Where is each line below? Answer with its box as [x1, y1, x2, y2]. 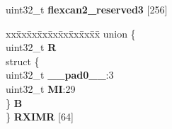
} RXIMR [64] [6, 109, 74, 124]
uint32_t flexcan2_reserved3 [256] [6, 2, 168, 16]
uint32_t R [6, 40, 57, 55]
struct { [6, 53, 40, 68]
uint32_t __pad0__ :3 [6, 67, 114, 82]
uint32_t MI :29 [6, 81, 76, 96]
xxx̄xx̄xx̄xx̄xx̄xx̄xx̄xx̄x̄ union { [6, 26, 136, 40]
